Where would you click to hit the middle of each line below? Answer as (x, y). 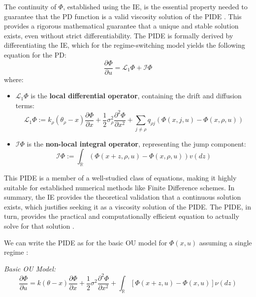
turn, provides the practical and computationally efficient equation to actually (122, 216)
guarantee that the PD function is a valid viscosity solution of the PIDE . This (123, 16)
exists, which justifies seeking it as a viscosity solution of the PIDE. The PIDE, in (128, 206)
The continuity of (30, 6)
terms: (25, 105)
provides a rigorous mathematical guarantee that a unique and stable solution (121, 26)
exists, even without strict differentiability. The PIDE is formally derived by (119, 35)
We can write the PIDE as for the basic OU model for (86, 242)
